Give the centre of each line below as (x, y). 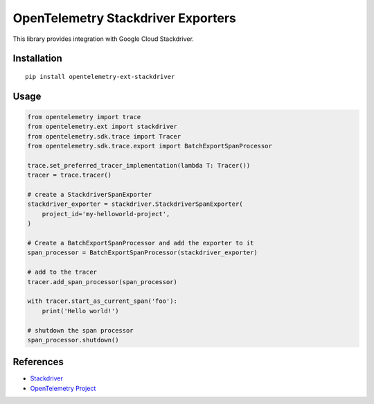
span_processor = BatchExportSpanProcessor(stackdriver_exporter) (142, 253)
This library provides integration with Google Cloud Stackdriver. (103, 39)
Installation (37, 59)
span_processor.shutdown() (73, 340)
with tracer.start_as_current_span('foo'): (103, 301)
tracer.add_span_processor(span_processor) (103, 282)
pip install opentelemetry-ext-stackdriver (100, 77)
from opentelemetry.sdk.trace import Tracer (104, 136)
